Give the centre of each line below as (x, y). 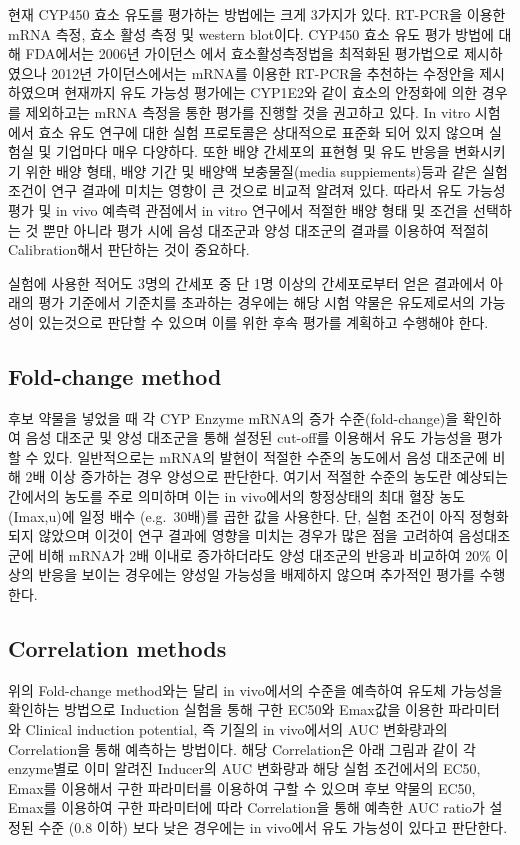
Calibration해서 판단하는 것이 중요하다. (129, 249)
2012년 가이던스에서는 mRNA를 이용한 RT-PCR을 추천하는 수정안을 (263, 72)
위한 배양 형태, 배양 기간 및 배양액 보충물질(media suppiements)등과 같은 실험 (266, 170)
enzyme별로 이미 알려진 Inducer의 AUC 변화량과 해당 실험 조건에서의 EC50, (244, 768)
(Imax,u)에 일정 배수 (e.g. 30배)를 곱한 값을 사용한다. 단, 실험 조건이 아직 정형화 (258, 515)
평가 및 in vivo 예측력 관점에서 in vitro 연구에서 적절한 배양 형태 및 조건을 (238, 209)
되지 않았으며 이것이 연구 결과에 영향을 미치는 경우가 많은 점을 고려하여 (231, 535)
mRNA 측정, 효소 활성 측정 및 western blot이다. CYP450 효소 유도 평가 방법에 (251, 33)
